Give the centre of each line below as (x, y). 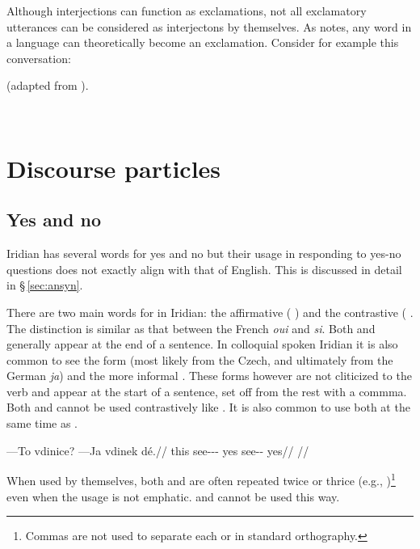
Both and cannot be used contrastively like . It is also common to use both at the (208, 407)
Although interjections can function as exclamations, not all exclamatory (187, 11)
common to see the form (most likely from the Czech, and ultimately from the (200, 359)
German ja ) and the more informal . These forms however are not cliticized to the (209, 376)
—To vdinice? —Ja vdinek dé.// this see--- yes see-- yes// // (158, 450)
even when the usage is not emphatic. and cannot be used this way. (173, 496)
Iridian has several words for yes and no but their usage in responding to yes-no (204, 253)
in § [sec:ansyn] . (45, 285)
